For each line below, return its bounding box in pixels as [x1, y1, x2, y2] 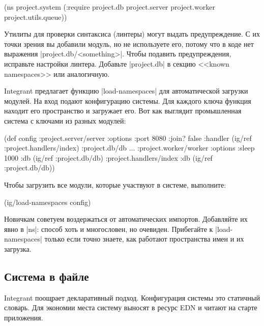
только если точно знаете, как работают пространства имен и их [44, 233, 244, 244]
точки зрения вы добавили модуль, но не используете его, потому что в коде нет [4, 38, 254, 49]
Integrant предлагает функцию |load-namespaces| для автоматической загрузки [4, 85, 248, 96]
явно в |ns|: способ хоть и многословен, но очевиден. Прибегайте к [4, 223, 213, 234]
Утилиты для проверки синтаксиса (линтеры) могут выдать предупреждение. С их [4, 28, 260, 39]
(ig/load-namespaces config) [4, 196, 91, 207]
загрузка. [4, 243, 32, 254]
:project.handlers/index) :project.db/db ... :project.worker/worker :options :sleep [4, 142, 255, 153]
